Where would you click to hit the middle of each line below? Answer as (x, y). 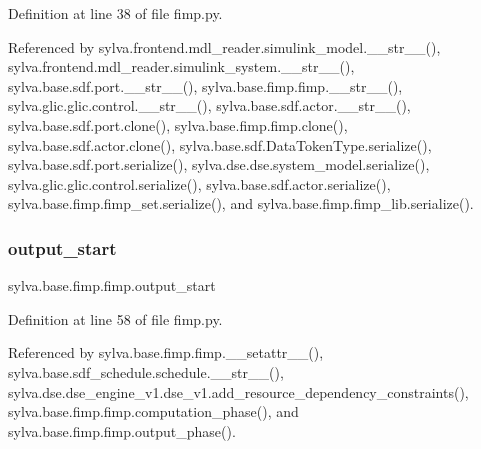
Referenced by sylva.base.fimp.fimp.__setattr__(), (166, 352)
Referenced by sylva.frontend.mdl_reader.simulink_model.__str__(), (224, 46)
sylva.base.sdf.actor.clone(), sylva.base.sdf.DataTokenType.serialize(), (220, 144)
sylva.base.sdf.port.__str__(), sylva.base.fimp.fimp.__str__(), (205, 85)
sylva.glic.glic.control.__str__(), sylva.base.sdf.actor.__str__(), (209, 105)
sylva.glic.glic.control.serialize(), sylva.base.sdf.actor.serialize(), (199, 183)
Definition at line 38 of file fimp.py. (115, 13)
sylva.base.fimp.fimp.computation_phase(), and (153, 411)
